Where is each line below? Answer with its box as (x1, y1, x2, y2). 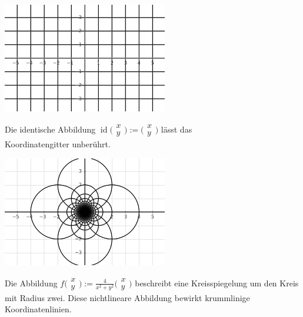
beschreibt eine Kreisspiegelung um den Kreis (135, 276, 299, 289)
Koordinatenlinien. (5, 303, 72, 315)
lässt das (161, 123, 192, 136)
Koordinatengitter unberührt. (5, 138, 111, 150)
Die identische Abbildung (5, 123, 96, 136)
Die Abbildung (5, 276, 58, 289)
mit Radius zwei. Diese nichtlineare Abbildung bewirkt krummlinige (5, 291, 250, 303)
